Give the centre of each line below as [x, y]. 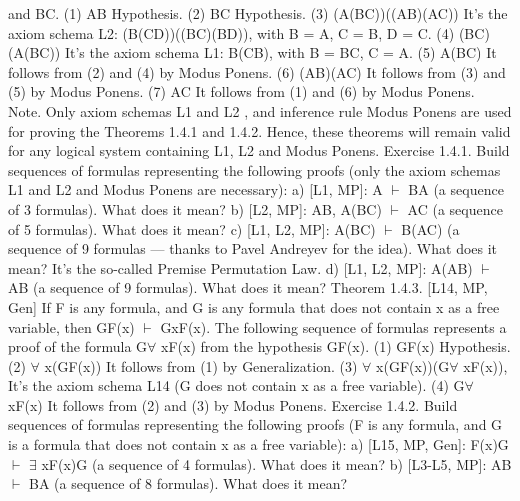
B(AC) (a [430, 228]
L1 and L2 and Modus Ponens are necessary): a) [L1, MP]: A [195, 189]
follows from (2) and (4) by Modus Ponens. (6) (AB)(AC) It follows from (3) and [257, 71]
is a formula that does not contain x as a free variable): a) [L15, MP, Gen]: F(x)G [258, 444]
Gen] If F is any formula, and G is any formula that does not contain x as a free [254, 306]
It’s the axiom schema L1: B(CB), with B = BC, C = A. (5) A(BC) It [280, 52]
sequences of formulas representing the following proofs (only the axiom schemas [254, 169]
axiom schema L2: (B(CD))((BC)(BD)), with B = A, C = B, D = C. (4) [231, 32]
